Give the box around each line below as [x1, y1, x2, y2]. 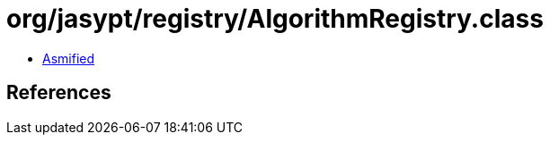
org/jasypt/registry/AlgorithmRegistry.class [6, 4, 544, 34]
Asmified [42, 50, 95, 66]
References [6, 81, 111, 104]
